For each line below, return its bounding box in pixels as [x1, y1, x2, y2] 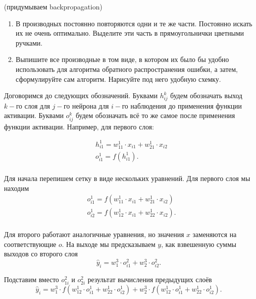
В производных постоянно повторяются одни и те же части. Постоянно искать [15, 18, 253, 28]
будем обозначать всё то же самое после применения [75, 110, 235, 120]
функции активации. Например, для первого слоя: [4, 121, 154, 131]
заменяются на [193, 229, 237, 239]
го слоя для [16, 100, 51, 111]
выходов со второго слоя [4, 248, 78, 259]
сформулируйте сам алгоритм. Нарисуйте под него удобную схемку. [15, 73, 221, 84]
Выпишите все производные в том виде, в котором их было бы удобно [15, 54, 229, 64]
